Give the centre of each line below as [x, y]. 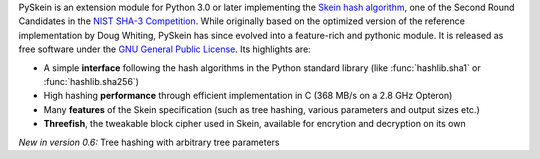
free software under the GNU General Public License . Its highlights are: [165, 49]
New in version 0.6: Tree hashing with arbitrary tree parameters [149, 142]
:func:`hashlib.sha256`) [91, 81]
